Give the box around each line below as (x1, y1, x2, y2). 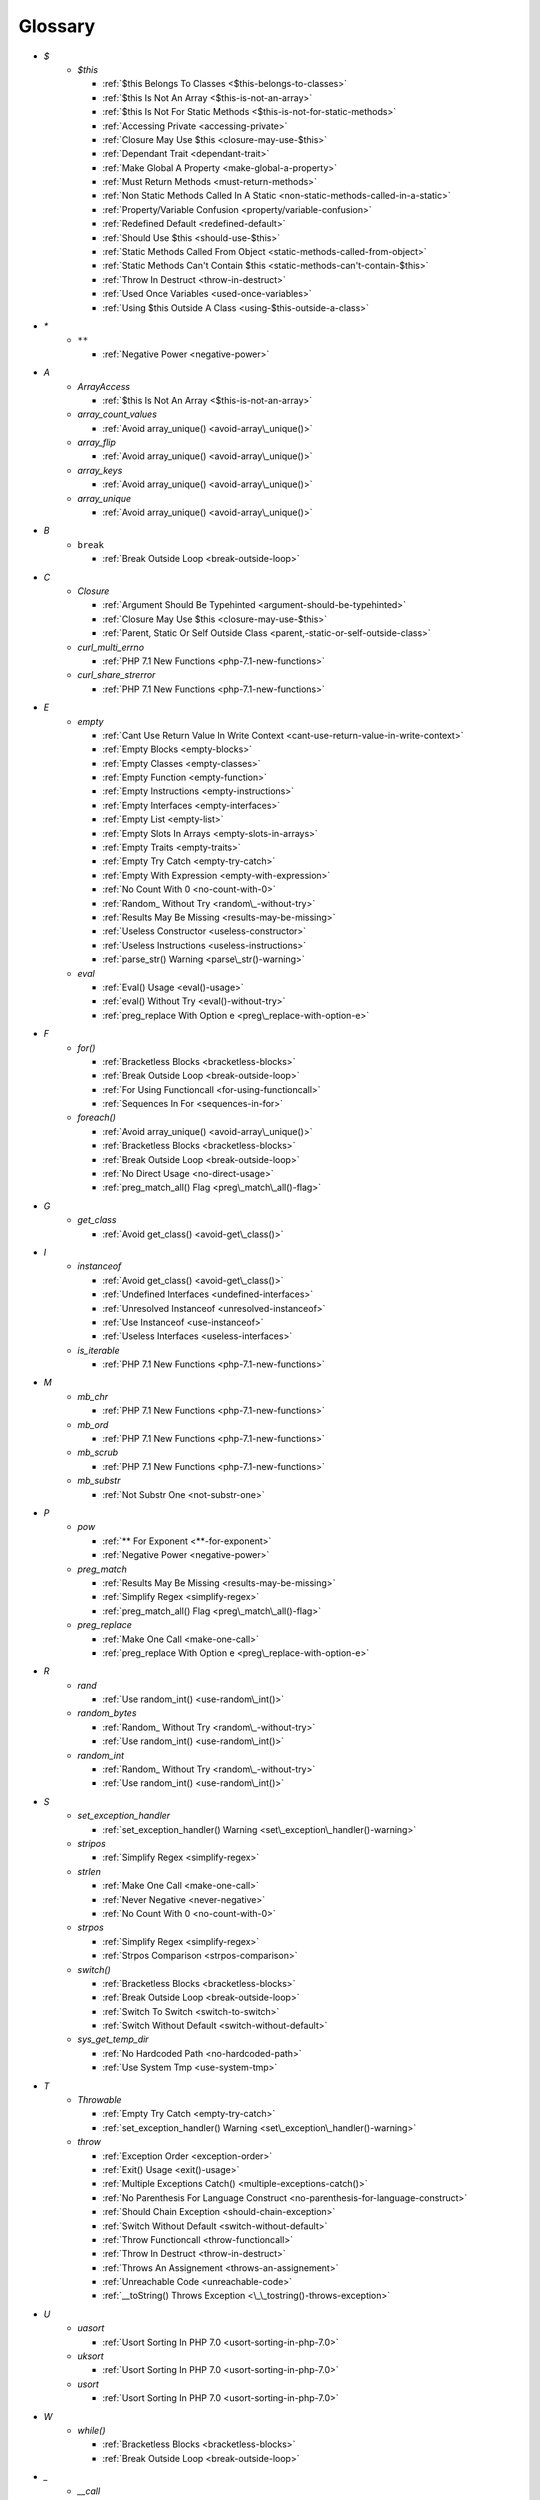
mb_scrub (77, 1446, 119, 1459)
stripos (77, 1837, 107, 1849)
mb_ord (77, 1418, 109, 1430)
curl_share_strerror (77, 669, 156, 681)
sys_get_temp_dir (77, 2033, 149, 2045)
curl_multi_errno (77, 641, 145, 653)
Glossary (18, 15, 96, 37)
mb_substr (77, 1475, 121, 1487)
